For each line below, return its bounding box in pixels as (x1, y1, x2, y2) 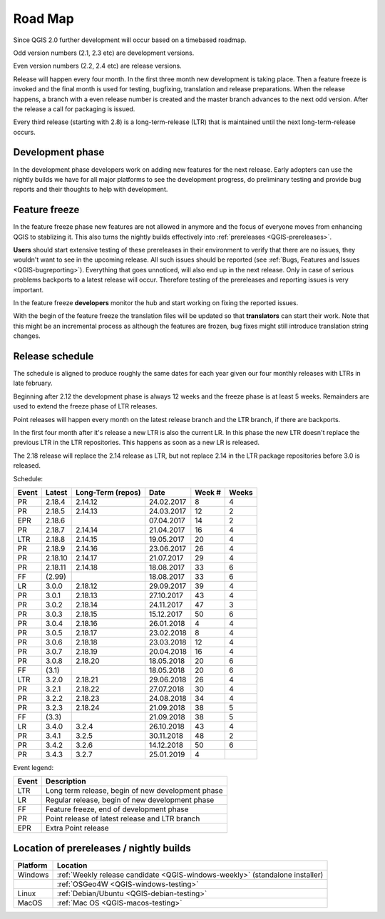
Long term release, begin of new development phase (45, 786, 223, 796)
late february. (13, 379, 53, 388)
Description (45, 776, 87, 786)
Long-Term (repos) (75, 487, 141, 497)
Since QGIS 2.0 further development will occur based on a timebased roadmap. (13, 36, 247, 44)
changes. (13, 332, 41, 340)
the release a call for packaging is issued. (13, 104, 135, 113)
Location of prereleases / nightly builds (13, 842, 192, 854)
